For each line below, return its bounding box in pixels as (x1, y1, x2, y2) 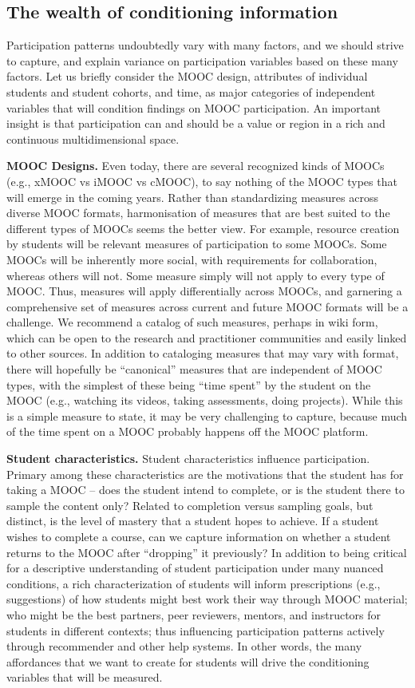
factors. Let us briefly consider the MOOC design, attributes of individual (6, 68, 368, 85)
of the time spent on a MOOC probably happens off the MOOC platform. (6, 423, 369, 440)
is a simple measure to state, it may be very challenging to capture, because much (6, 407, 408, 424)
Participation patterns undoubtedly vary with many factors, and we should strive (6, 37, 404, 53)
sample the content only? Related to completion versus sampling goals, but (6, 496, 373, 513)
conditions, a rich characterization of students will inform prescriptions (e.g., (6, 575, 381, 591)
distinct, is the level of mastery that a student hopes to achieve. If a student (6, 512, 379, 529)
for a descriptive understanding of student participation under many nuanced (6, 559, 384, 576)
